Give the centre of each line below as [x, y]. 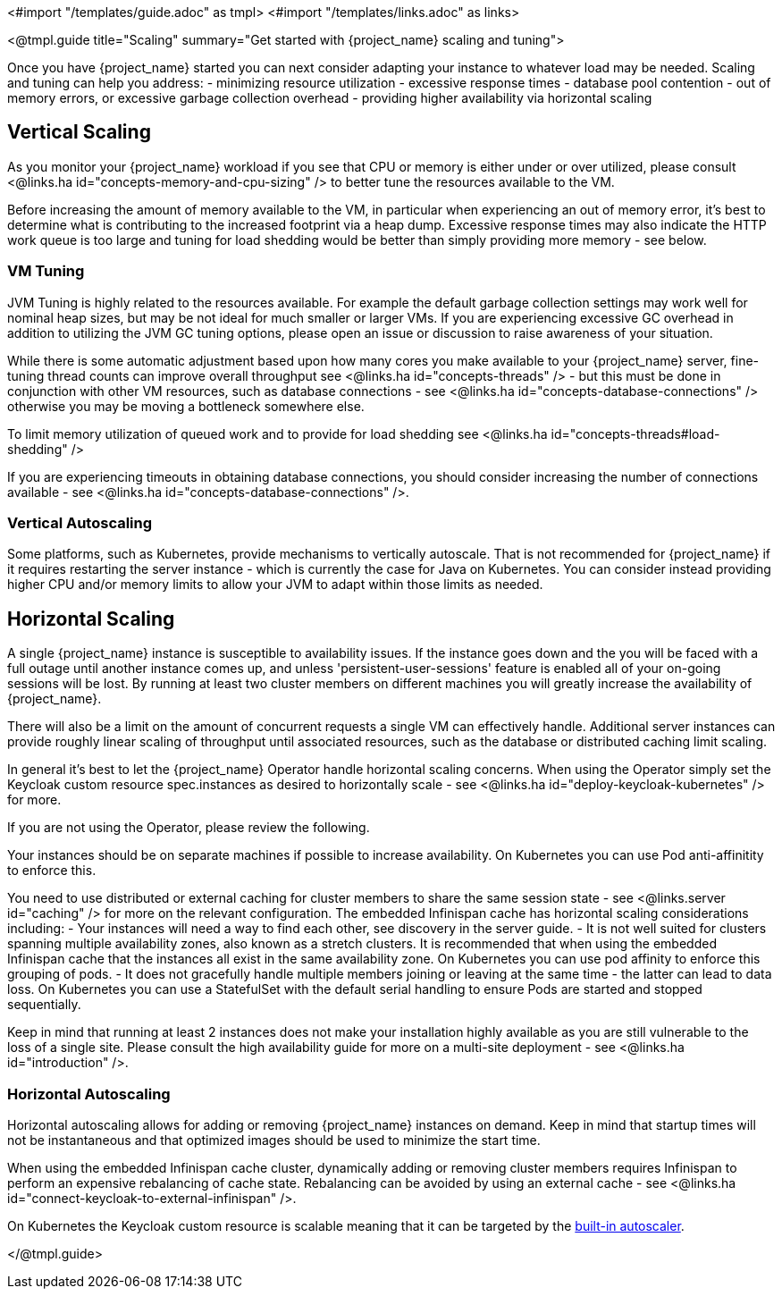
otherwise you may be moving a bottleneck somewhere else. [186, 406]
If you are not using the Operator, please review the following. [189, 828]
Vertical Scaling [79, 132]
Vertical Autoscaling [80, 522]
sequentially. [44, 1005]
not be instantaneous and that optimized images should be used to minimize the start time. [274, 1140]
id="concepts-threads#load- [635, 433]
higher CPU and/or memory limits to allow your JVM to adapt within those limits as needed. [275, 585]
